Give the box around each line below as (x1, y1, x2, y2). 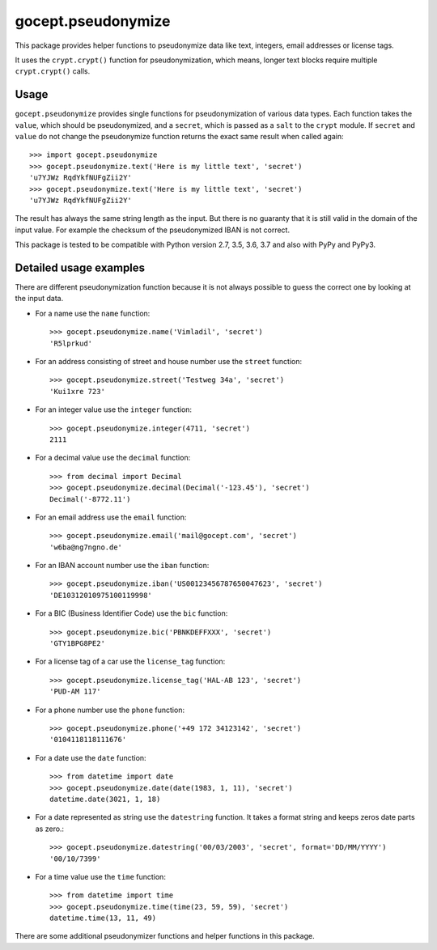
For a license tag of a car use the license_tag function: (35, 656, 226, 667)
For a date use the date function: (35, 753, 146, 762)
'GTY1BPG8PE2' (49, 639, 105, 648)
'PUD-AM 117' (49, 687, 101, 696)
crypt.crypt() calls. (15, 66, 91, 76)
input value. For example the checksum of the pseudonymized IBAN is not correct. (15, 225, 291, 235)
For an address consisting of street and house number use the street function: (35, 357, 303, 366)
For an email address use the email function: (35, 512, 187, 522)
